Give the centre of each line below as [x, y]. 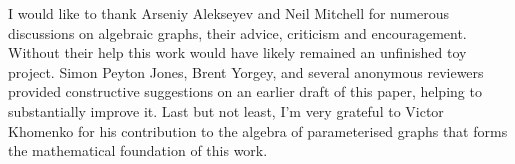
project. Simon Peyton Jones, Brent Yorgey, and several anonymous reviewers [246, 71]
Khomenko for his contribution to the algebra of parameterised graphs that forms [258, 130]
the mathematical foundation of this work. [138, 150]
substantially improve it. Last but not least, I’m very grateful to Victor [226, 110]
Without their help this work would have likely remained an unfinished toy [237, 52]
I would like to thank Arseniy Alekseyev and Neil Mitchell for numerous [228, 13]
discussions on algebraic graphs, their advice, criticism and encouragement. [237, 32]
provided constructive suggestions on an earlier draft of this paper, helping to [245, 91]
